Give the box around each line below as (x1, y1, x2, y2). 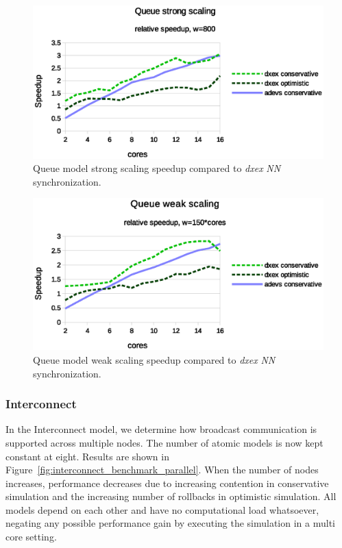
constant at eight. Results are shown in (5, 449, 169, 463)
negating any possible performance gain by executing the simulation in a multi (5, 516, 335, 530)
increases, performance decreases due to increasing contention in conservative (5, 475, 329, 490)
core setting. (5, 530, 57, 544)
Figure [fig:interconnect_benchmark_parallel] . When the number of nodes (5, 462, 319, 477)
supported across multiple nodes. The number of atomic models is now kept (5, 435, 323, 449)
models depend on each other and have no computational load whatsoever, (5, 502, 319, 516)
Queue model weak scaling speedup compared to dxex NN (33, 352, 276, 366)
